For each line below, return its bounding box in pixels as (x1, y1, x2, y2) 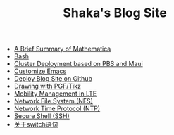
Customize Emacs (13, 67, 67, 75)
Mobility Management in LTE (13, 89, 97, 98)
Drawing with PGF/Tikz (13, 82, 81, 91)
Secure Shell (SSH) (13, 112, 70, 120)
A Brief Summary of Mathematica (13, 44, 111, 53)
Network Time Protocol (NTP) (13, 104, 101, 113)
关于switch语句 (13, 120, 58, 129)
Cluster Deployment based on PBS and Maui (13, 60, 143, 68)
